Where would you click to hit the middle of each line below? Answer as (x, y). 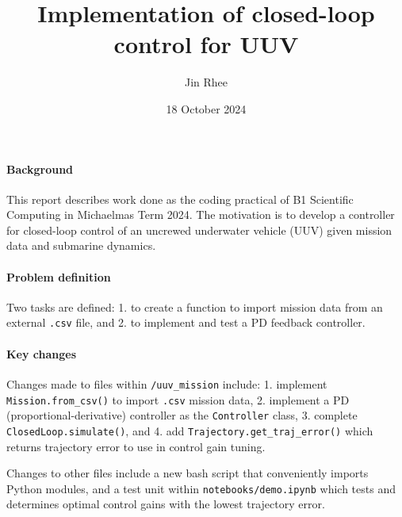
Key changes (42, 353)
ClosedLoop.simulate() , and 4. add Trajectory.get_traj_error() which (190, 430)
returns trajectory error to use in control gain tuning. (136, 446)
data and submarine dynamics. (81, 245)
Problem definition (59, 276)
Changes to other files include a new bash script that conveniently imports (188, 473)
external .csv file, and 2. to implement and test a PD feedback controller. (186, 322)
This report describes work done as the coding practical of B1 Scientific (180, 199)
